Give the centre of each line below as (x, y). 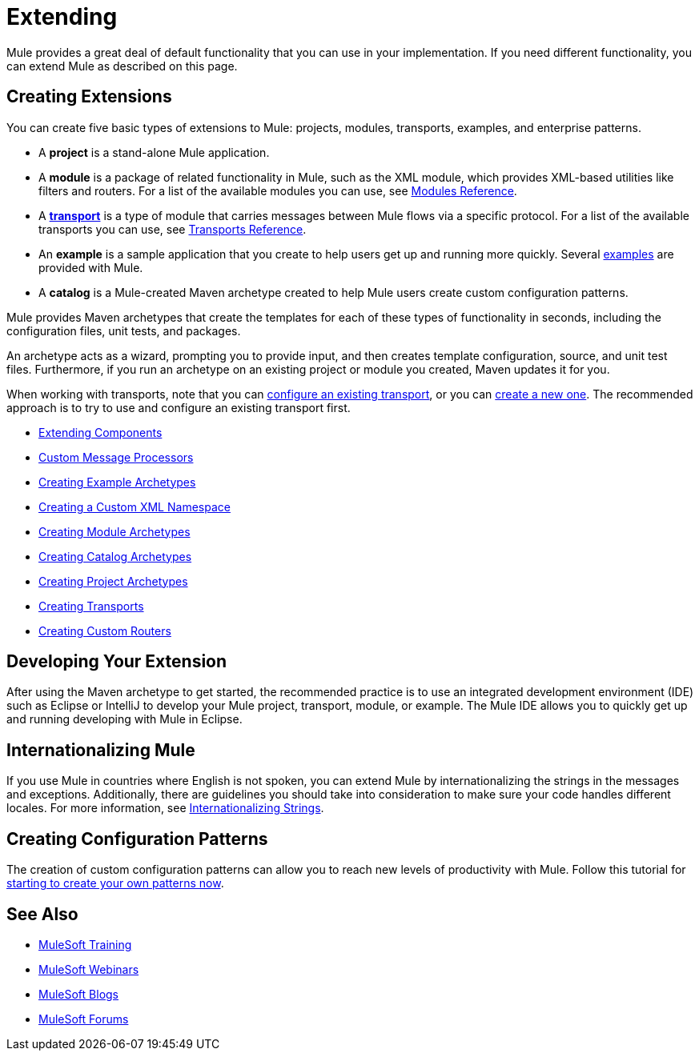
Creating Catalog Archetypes (115, 556)
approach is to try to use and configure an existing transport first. (179, 407)
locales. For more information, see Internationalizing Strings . (165, 808)
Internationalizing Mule (101, 750)
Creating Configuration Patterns (137, 839)
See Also (42, 914)
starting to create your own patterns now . (115, 883)
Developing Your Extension (117, 662)
